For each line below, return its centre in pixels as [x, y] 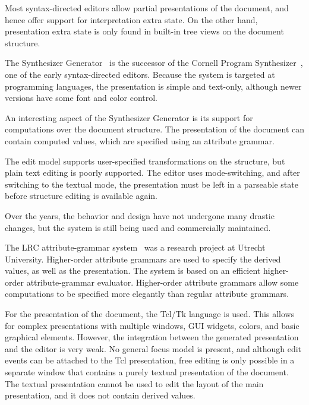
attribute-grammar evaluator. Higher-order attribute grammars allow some [163, 282]
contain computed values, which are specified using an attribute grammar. [140, 140]
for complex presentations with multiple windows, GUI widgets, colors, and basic [152, 325]
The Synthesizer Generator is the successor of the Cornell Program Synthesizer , [154, 63]
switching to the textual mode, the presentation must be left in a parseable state [152, 184]
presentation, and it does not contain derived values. [100, 395]
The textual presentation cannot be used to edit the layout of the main [134, 383]
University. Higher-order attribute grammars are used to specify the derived [143, 259]
